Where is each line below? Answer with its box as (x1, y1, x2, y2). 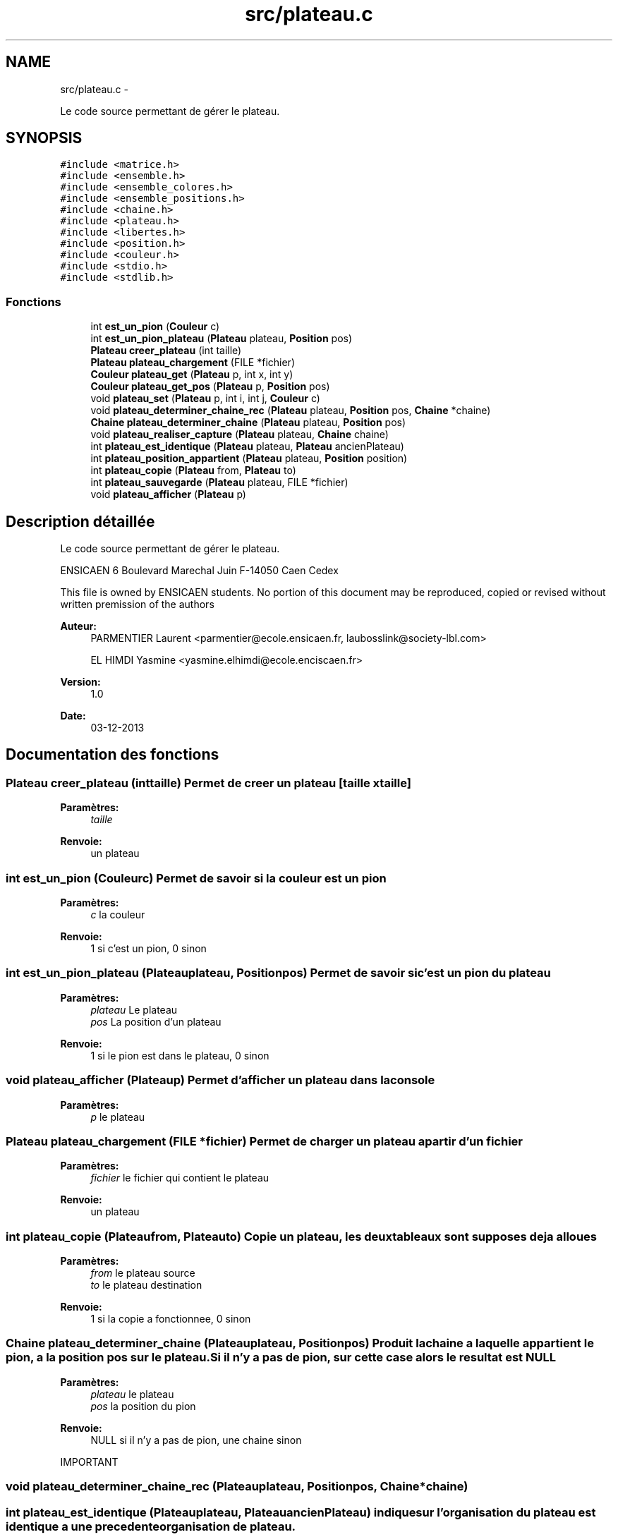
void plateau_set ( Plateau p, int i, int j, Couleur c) (90, 392, 320, 405)
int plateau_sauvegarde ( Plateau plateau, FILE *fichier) (90, 476, 349, 489)
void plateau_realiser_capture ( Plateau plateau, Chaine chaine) (90, 428, 389, 441)
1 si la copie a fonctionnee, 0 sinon (90, 1313, 251, 1325)
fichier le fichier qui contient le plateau (90, 1172, 269, 1184)
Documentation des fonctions (6, 746, 219, 764)
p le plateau (90, 1110, 145, 1123)
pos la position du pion (90, 1399, 196, 1412)
